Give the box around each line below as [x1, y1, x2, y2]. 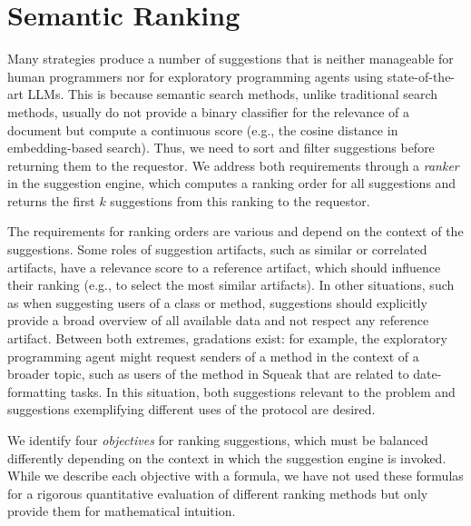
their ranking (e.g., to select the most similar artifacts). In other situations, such [7, 275, 455, 294]
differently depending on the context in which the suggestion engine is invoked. [7, 448, 446, 467]
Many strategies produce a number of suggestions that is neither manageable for [7, 49, 454, 68]
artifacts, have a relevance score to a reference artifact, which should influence [7, 257, 441, 276]
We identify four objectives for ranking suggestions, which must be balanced [7, 431, 428, 449]
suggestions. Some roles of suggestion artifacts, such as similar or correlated [7, 240, 427, 259]
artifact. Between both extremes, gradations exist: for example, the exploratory [7, 329, 447, 348]
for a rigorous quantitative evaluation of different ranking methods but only [7, 483, 428, 502]
